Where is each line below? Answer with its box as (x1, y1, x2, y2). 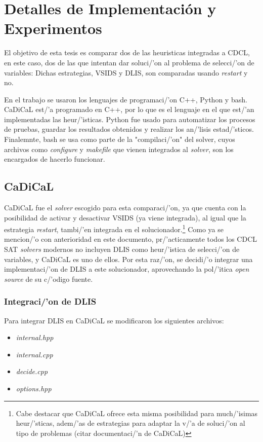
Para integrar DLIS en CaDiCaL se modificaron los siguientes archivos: (4, 315, 224, 325)
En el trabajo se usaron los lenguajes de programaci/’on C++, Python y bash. (4, 94, 247, 104)
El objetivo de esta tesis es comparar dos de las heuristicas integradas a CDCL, (4, 47, 250, 58)
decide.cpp (16, 366, 48, 377)
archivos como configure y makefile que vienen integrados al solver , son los (4, 143, 234, 154)
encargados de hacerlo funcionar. (4, 154, 105, 164)
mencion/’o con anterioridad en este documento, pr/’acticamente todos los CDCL (4, 234, 257, 244)
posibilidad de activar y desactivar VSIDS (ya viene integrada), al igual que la (4, 212, 246, 223)
